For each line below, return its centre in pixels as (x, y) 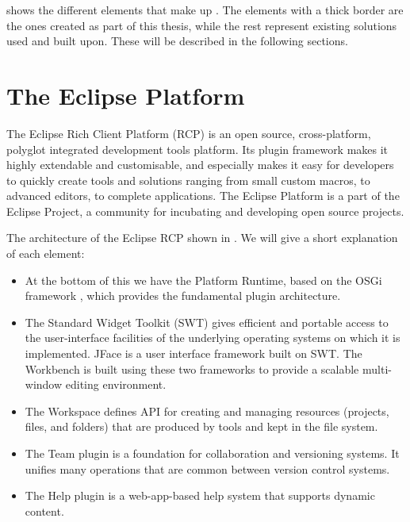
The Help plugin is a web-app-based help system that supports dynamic (200, 495)
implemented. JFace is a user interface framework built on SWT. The (194, 353)
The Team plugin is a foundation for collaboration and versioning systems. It (212, 453)
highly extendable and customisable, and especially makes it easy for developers (200, 165)
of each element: (46, 253)
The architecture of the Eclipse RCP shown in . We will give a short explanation (202, 238)
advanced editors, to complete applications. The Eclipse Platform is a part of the (203, 196)
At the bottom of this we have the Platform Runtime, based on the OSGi (203, 280)
